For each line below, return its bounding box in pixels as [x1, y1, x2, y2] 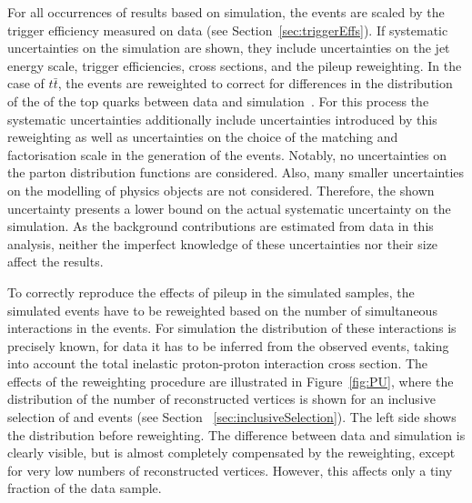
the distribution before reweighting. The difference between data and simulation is [7, 425, 466, 444]
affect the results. [7, 252, 104, 271]
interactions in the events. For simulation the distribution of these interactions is [7, 318, 457, 337]
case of [7, 74, 45, 93]
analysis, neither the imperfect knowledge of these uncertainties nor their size [7, 234, 438, 253]
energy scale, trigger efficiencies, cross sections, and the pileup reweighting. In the [7, 55, 462, 75]
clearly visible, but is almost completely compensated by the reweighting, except [7, 443, 456, 462]
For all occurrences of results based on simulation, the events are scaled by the [7, 3, 445, 21]
